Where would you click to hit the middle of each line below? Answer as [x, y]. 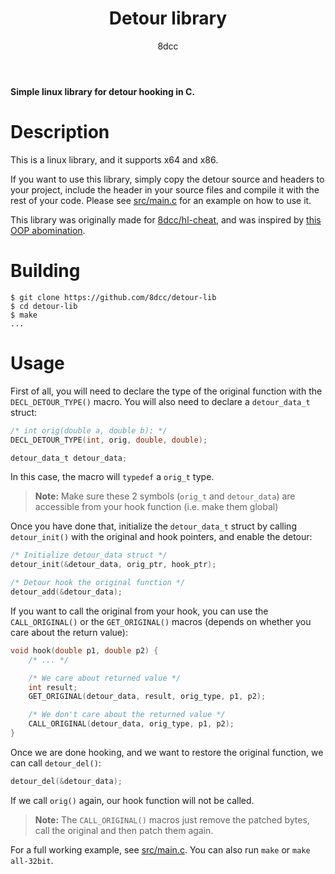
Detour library [168, 18]
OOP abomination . [48, 230]
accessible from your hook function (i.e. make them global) [156, 507]
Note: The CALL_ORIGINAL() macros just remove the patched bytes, [172, 819]
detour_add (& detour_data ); [66, 592]
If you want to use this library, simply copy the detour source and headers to [167, 179]
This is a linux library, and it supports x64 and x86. [114, 159]
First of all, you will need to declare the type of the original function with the [166, 391]
